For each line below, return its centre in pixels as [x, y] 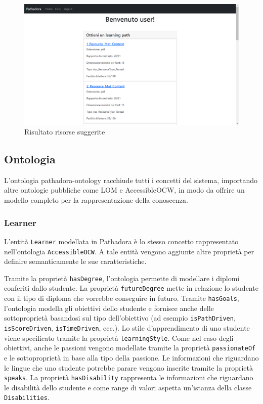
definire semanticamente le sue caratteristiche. [75, 261]
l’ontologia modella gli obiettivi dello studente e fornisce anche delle [109, 308]
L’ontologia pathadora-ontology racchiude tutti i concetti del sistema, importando [131, 180]
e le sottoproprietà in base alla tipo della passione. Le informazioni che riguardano [131, 357]
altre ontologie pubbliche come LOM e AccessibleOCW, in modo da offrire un [124, 190]
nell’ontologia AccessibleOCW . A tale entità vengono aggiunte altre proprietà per [129, 251]
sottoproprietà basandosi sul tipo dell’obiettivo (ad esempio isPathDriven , [120, 318]
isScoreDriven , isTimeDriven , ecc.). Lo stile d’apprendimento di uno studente [127, 328]
